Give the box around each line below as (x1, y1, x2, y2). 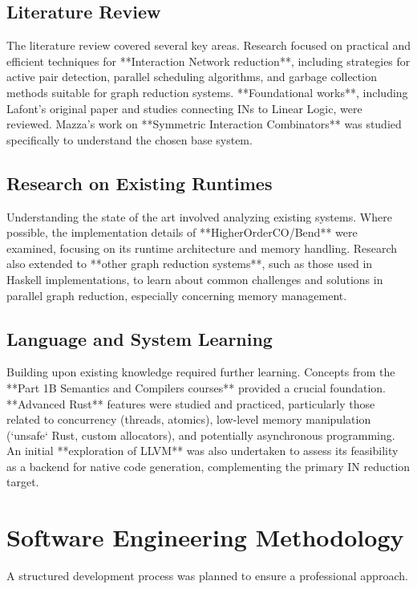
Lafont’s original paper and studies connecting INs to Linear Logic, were (6, 100, 362, 116)
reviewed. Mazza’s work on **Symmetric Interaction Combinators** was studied (6, 116, 402, 132)
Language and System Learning (6, 326, 273, 351)
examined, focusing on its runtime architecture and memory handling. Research (6, 239, 398, 256)
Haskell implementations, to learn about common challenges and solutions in (6, 270, 383, 287)
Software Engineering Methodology (6, 521, 404, 554)
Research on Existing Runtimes (6, 170, 273, 195)
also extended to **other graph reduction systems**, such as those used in (6, 255, 373, 272)
